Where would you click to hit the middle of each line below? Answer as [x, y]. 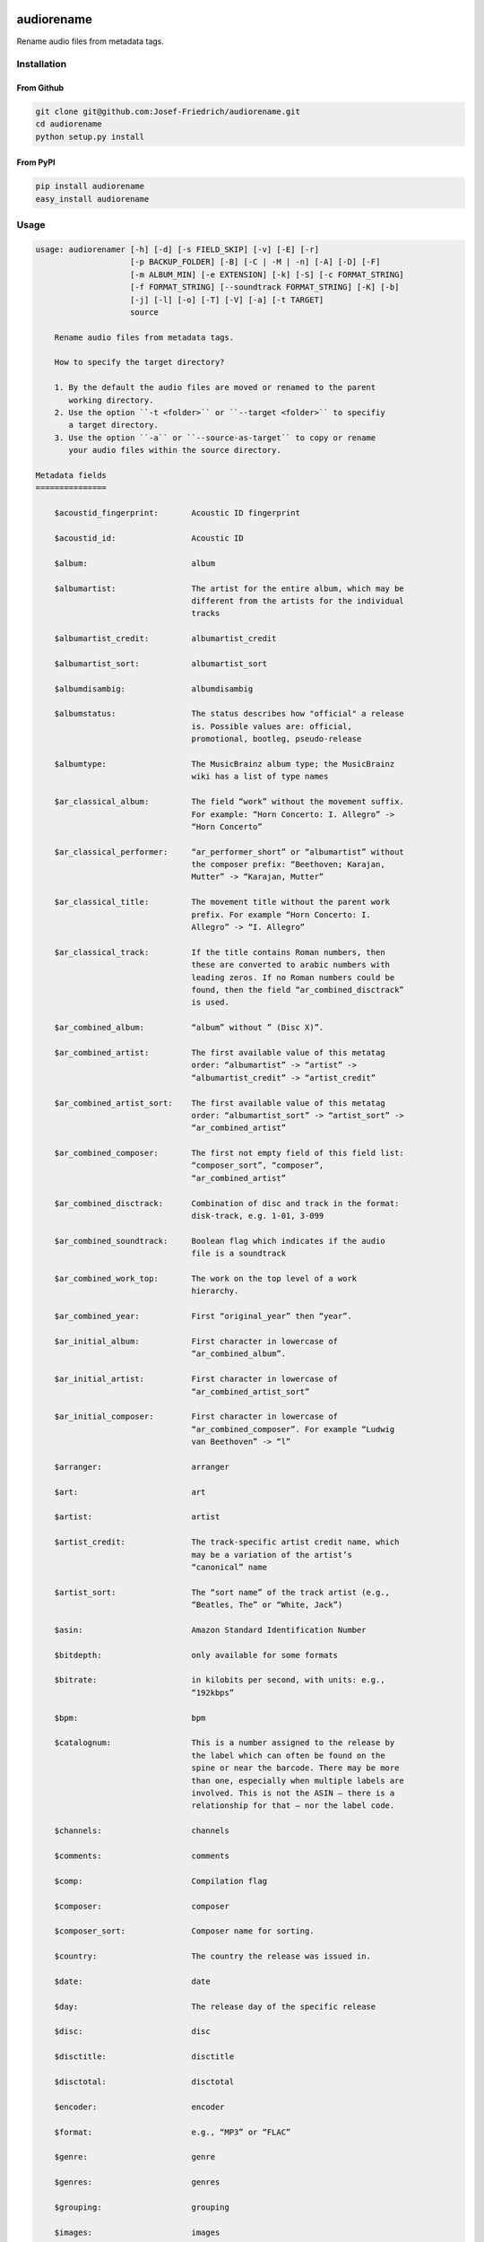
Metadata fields [71, 475]
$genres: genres [137, 2182]
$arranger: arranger [142, 1467]
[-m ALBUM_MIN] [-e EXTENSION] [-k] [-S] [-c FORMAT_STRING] [268, 274]
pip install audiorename [90, 187]
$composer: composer [142, 1906]
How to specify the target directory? [139, 362]
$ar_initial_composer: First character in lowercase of [196, 1416]
